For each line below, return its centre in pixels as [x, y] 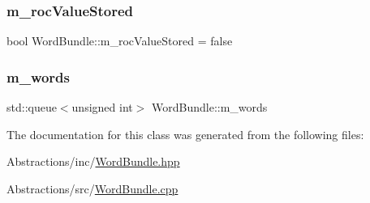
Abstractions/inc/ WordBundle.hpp [93, 161]
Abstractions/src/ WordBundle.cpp [92, 188]
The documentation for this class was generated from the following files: [185, 134]
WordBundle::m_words [210, 107]
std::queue [32, 107]
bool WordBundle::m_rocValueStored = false [120, 41]
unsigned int [102, 107]
